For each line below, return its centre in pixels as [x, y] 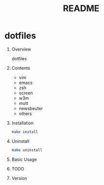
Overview [21, 49]
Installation [23, 123]
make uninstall [27, 150]
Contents [21, 68]
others [25, 113]
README [81, 8]
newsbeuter [31, 108]
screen [26, 93]
